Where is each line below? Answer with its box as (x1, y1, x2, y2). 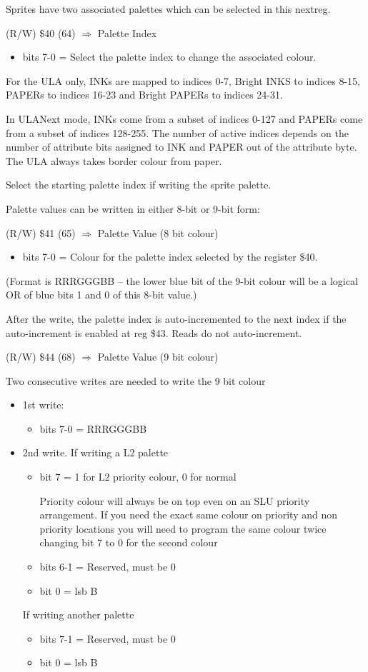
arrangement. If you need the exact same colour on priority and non (39, 507, 337, 522)
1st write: (22, 397, 64, 412)
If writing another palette (22, 607, 134, 622)
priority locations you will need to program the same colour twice (39, 521, 327, 536)
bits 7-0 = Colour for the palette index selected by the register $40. (22, 249, 318, 264)
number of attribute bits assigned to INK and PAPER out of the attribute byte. (6, 139, 357, 154)
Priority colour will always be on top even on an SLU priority (39, 493, 310, 508)
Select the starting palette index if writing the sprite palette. (6, 177, 272, 192)
